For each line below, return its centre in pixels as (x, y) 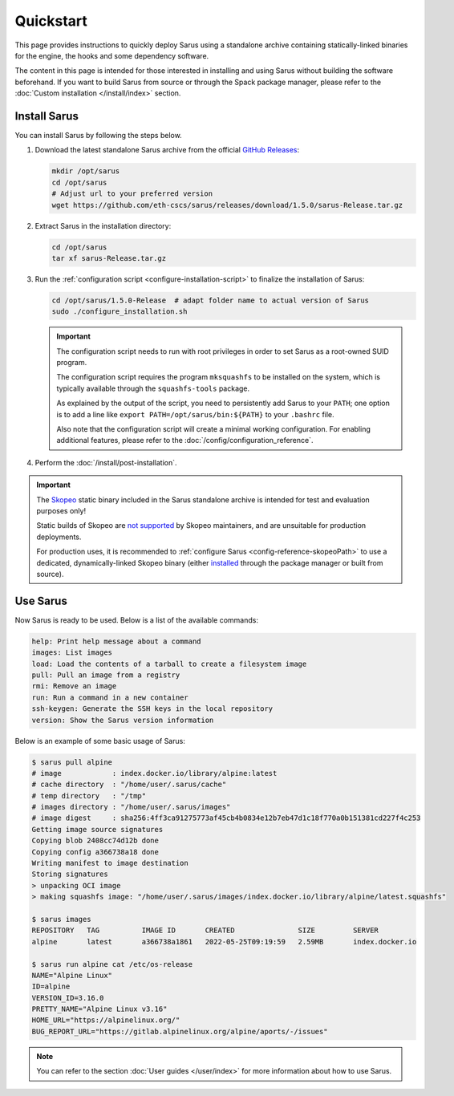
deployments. (59, 537)
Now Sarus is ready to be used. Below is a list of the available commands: (136, 620)
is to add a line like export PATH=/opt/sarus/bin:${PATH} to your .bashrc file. (195, 414)
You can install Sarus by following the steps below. (98, 136)
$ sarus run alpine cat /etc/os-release (112, 964)
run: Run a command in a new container (110, 697)
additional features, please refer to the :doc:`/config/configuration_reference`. (185, 440)
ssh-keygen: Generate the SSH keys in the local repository (152, 709)
